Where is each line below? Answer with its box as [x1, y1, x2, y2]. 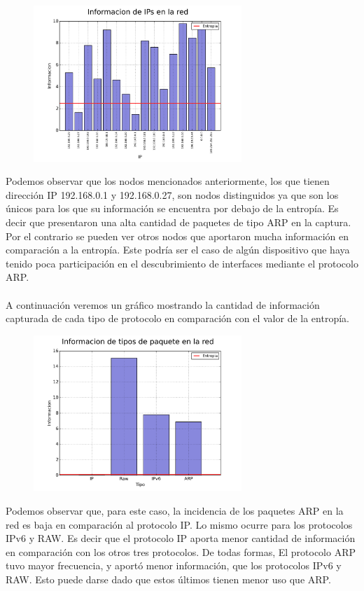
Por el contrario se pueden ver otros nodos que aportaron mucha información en [6, 228, 349, 243]
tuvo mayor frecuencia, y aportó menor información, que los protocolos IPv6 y [6, 558, 342, 573]
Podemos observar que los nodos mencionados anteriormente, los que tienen [6, 174, 330, 188]
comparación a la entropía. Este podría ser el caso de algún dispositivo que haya [6, 242, 350, 257]
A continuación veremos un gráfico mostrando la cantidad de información [6, 297, 320, 312]
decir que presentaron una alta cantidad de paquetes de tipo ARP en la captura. [6, 214, 351, 229]
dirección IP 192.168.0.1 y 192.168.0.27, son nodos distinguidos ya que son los [6, 187, 339, 202]
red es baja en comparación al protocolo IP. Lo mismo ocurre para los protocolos [6, 517, 353, 531]
